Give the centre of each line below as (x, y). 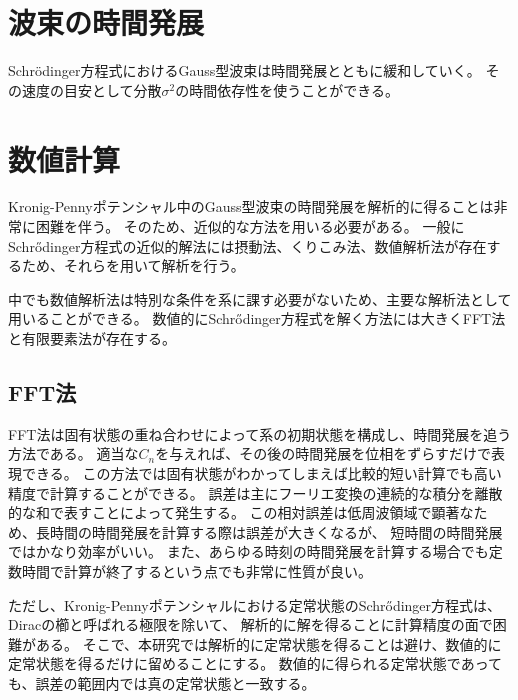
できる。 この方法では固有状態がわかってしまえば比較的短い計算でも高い (261, 472)
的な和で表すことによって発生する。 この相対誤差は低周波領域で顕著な (241, 512)
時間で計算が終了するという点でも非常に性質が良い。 (196, 570)
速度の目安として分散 (91, 89)
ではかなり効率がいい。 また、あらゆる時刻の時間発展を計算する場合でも (248, 551)
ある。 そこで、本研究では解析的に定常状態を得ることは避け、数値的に (268, 643)
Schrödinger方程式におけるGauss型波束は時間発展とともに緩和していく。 (244, 70)
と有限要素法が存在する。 (92, 338)
